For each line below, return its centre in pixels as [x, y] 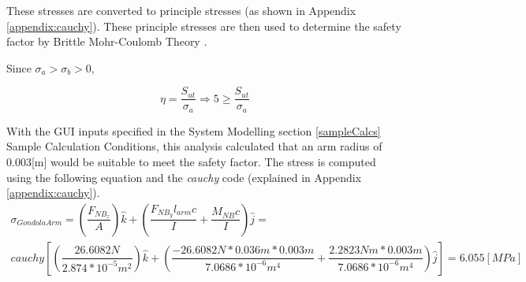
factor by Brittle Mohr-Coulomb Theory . [107, 41]
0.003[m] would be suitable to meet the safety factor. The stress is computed [191, 162]
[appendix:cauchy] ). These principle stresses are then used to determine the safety [204, 26]
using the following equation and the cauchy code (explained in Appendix [184, 177]
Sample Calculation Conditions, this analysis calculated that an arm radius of [194, 146]
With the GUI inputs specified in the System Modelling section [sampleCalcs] [194, 130]
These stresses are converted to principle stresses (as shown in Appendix [181, 10]
